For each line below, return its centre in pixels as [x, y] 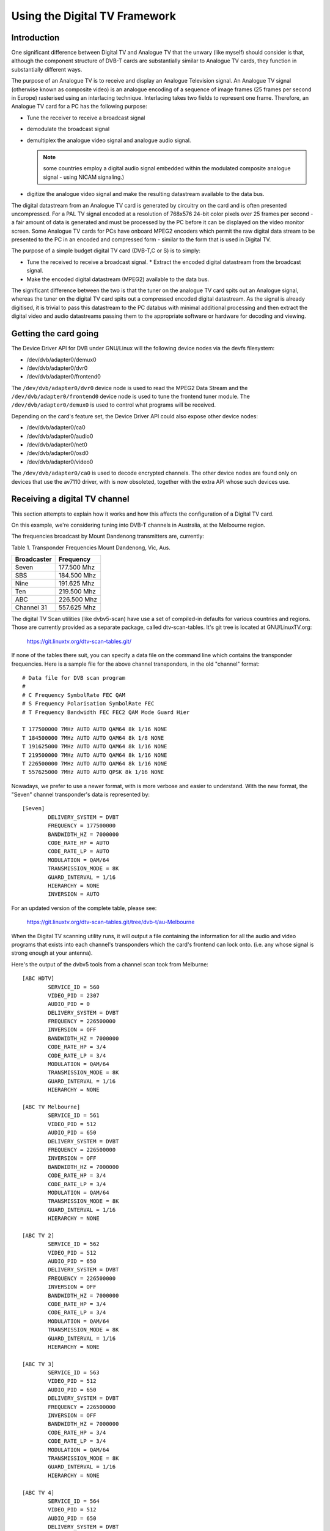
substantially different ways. [47, 69]
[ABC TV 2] [38, 1235]
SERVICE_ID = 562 [74, 1244]
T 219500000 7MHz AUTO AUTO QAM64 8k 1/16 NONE [95, 755]
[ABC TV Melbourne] [51, 1107]
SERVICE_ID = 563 [74, 1373]
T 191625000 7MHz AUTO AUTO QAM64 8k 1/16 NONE [95, 747]
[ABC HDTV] [38, 979]
